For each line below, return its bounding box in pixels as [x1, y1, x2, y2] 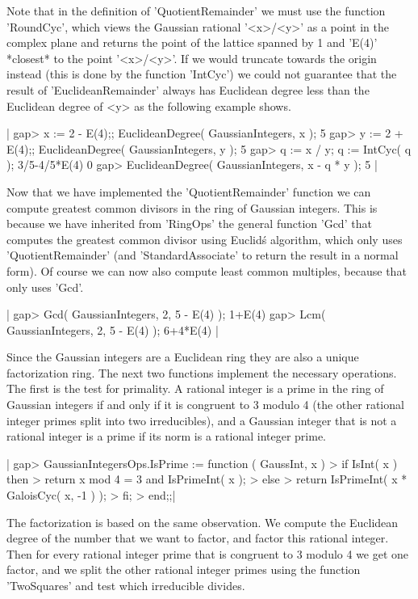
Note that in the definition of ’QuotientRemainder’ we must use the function [6, 2, 386, 19]
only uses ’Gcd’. [6, 278, 84, 295]
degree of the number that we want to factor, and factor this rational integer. [6, 529, 389, 546]
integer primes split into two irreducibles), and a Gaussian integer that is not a [6, 411, 397, 428]
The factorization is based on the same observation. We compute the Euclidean [6, 513, 399, 530]
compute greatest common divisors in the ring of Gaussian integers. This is [6, 199, 378, 216]
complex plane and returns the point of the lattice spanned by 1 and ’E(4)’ [6, 34, 378, 51]
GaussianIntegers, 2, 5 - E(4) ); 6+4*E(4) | [6, 321, 219, 338]
